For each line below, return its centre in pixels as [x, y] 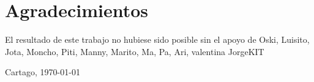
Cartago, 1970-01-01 [43, 72]
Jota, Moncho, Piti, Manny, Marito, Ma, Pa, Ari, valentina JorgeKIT [135, 51]
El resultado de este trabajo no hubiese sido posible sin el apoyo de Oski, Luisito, [157, 39]
